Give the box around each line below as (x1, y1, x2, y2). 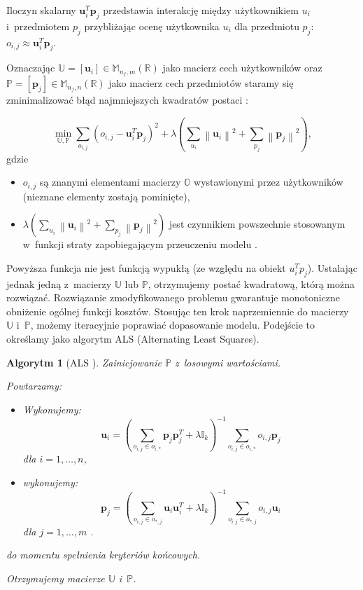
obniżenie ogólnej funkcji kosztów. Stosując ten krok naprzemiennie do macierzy (6, 303, 349, 318)
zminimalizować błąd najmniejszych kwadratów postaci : (6, 92, 248, 107)
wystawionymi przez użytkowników (194, 174, 343, 189)
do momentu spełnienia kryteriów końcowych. (6, 547, 201, 562)
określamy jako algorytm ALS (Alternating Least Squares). (6, 331, 259, 345)
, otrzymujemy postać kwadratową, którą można (148, 276, 355, 291)
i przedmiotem (6, 18, 70, 33)
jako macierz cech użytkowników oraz (162, 60, 322, 75)
